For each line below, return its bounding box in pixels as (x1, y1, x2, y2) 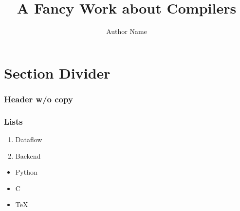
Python (15, 167, 37, 177)
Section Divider (4, 63, 111, 82)
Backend (15, 150, 41, 161)
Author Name (106, 26, 147, 36)
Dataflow (15, 134, 42, 144)
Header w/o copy (4, 93, 73, 105)
